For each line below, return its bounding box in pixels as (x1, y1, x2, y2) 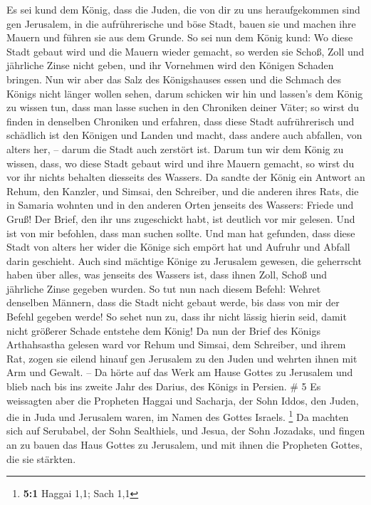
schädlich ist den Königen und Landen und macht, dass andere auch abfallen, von (6, 127, 362, 142)
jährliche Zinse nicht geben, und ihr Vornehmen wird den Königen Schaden (6, 58, 334, 73)
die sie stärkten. (6, 451, 76, 466)
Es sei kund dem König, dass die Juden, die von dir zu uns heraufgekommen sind (6, 2, 360, 16)
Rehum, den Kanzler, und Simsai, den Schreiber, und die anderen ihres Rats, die (6, 183, 359, 198)
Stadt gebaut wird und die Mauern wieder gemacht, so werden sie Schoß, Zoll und (6, 43, 365, 58)
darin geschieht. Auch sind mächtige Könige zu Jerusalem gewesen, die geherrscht (6, 253, 362, 268)
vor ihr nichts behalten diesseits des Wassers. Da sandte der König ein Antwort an (6, 170, 365, 184)
